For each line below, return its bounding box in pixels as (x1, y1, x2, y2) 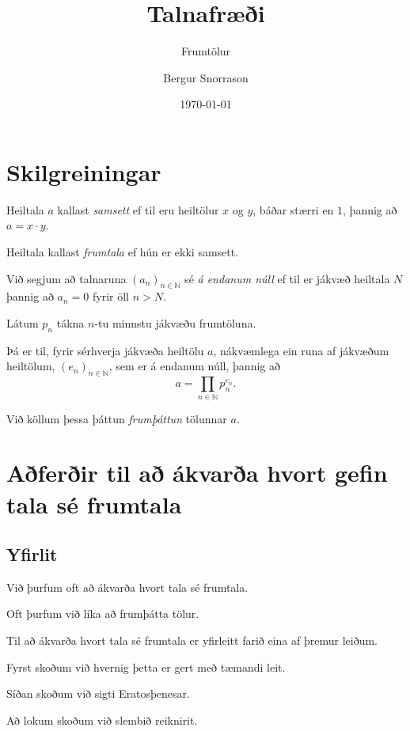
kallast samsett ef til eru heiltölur (57, 201, 219, 218)
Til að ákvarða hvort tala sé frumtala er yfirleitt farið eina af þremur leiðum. (6, 632, 378, 649)
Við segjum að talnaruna (6, 270, 127, 286)
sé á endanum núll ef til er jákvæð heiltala (184, 270, 390, 286)
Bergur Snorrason (163, 69, 249, 85)
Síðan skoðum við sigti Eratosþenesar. (6, 685, 190, 702)
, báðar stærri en (252, 201, 334, 218)
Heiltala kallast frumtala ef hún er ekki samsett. (6, 244, 239, 260)
